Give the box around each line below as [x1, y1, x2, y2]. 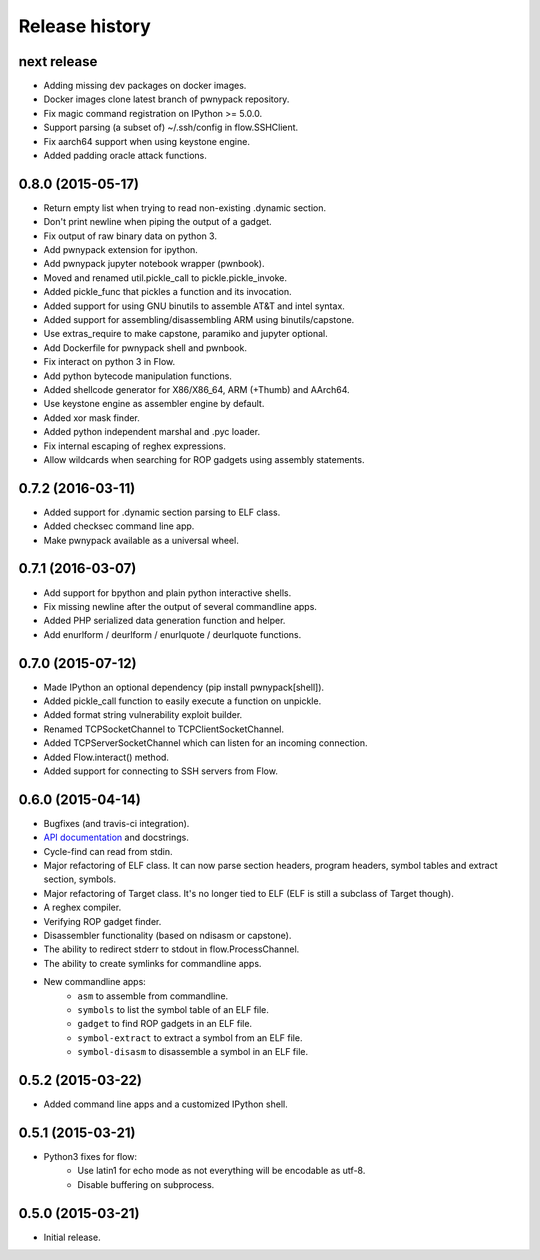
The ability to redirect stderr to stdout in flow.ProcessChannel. [43, 943, 300, 955]
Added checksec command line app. [43, 520, 195, 532]
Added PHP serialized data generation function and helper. [43, 615, 286, 627]
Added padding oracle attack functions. [43, 150, 207, 162]
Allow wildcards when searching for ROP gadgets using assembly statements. [43, 453, 365, 465]
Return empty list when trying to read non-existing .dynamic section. [43, 201, 327, 214]
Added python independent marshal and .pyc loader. [43, 426, 260, 438]
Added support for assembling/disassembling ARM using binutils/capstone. [43, 314, 355, 326]
